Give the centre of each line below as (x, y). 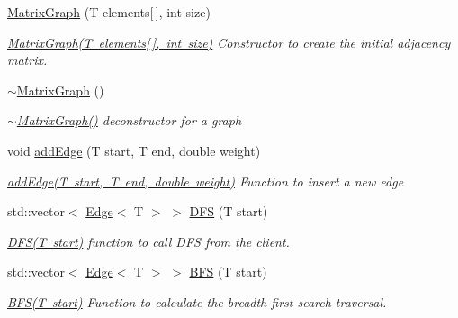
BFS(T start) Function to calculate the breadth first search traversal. (197, 301)
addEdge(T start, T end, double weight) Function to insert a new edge (206, 181)
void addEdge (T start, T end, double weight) (134, 150)
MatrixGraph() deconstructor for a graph (129, 120)
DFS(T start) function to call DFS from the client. (148, 241)
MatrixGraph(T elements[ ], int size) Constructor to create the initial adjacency (229, 42)
